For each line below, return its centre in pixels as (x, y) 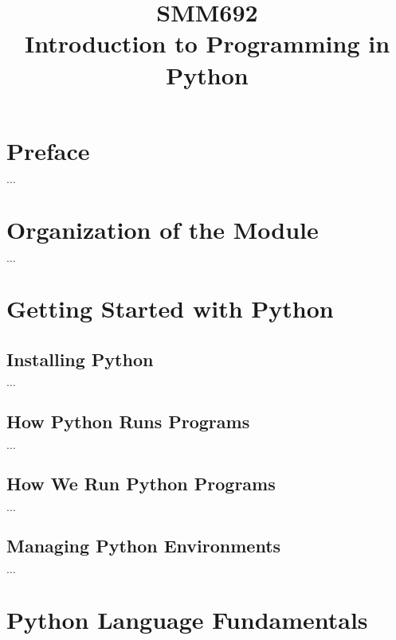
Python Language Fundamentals (187, 620)
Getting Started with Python (170, 308)
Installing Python (80, 359)
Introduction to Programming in (207, 43)
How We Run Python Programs (141, 483)
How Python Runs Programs (128, 421)
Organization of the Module (163, 229)
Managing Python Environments (144, 546)
